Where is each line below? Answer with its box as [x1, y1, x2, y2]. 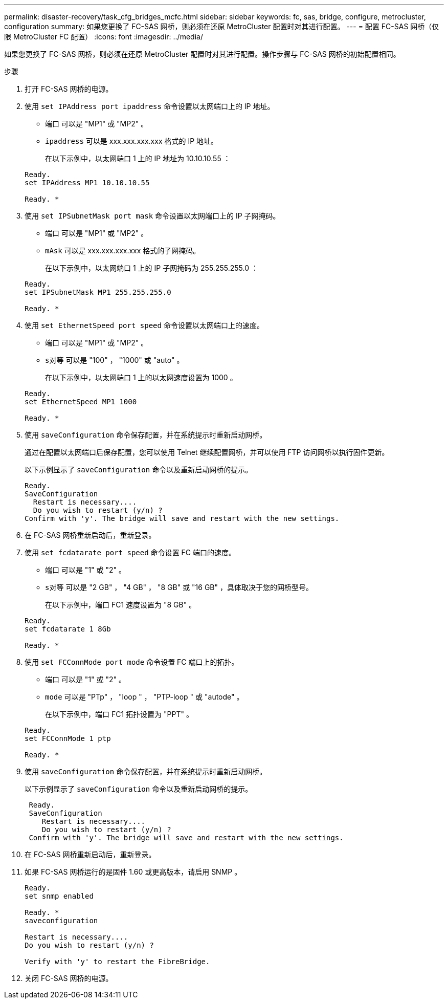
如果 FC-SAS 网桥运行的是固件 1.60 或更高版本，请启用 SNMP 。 [25, 867, 242, 876]
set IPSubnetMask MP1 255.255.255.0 [25, 288, 171, 296]
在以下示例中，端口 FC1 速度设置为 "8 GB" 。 [45, 600, 196, 609]
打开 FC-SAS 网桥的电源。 [25, 84, 113, 93]
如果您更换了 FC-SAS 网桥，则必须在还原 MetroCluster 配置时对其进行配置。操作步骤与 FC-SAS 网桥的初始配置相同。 [4, 50, 400, 58]
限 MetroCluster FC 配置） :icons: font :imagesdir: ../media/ [4, 32, 203, 41]
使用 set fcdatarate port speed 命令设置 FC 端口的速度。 [25, 548, 236, 557]
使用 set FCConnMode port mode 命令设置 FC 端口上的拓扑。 [25, 658, 239, 666]
